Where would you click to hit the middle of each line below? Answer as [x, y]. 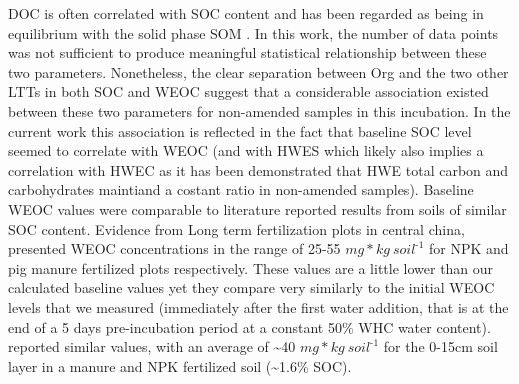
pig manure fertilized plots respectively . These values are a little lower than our [251, 267]
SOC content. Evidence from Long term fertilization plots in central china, [236, 228]
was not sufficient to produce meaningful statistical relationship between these [247, 52]
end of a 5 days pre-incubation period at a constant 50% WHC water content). [249, 326]
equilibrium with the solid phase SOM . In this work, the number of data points [253, 32]
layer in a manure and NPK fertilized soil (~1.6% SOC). [180, 365]
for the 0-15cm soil [440, 346]
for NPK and [468, 248]
